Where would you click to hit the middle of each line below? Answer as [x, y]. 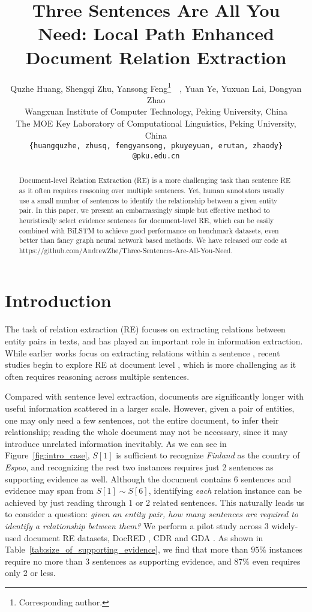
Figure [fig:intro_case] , [47, 455]
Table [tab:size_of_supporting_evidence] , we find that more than [127, 549]
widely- [285, 525]
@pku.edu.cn [156, 156]
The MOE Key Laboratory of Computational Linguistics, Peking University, [156, 123]
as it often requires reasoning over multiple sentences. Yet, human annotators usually [152, 190]
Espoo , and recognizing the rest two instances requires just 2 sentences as [139, 466]
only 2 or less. [30, 573]
